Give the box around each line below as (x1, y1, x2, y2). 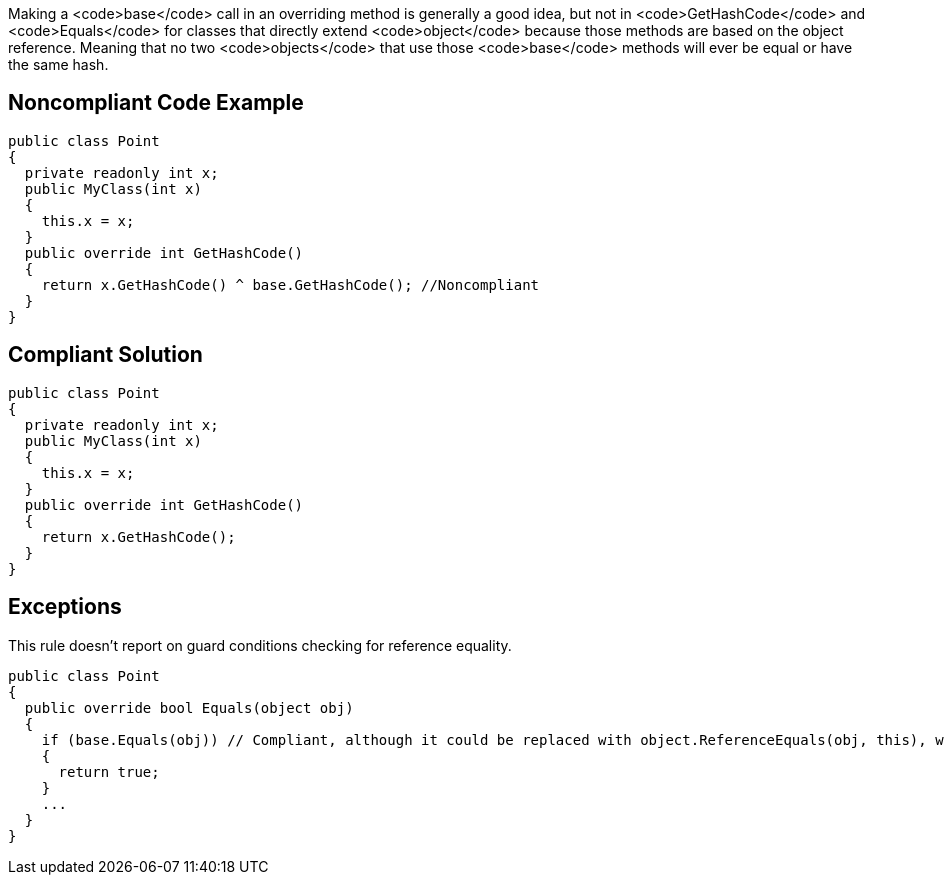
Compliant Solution (8, 342, 203, 368)
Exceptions (8, 594, 122, 620)
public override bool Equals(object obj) (24, 699, 354, 716)
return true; (58, 763, 160, 780)
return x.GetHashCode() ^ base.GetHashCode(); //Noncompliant (41, 276, 540, 293)
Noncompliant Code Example (8, 90, 304, 116)
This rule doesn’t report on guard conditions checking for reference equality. (8, 636, 512, 654)
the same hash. (8, 56, 109, 73)
